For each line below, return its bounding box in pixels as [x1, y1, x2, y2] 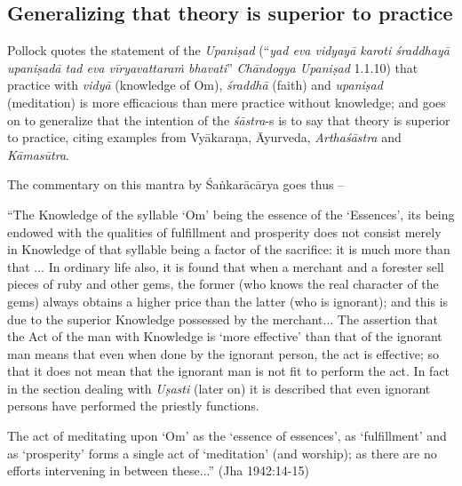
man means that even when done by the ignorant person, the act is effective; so [7, 344, 440, 363]
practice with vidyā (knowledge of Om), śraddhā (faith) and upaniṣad [7, 76, 383, 94]
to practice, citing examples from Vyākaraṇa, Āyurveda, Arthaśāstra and [7, 128, 402, 147]
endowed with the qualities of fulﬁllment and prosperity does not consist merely [7, 222, 442, 241]
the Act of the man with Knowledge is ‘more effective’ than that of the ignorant [7, 327, 442, 346]
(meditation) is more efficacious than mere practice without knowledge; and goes [7, 92, 446, 111]
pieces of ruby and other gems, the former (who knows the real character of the [7, 275, 439, 293]
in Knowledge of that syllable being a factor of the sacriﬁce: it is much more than [7, 240, 450, 259]
